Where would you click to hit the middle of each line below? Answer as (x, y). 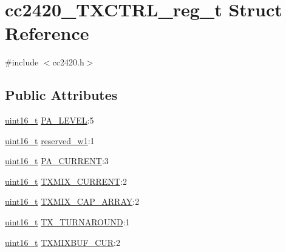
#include (22, 62)
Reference (47, 33)
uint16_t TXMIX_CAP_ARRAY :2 (72, 201)
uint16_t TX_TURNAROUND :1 (67, 222)
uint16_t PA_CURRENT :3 (57, 161)
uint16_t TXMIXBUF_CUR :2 (63, 242)
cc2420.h (68, 62)
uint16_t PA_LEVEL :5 (49, 120)
